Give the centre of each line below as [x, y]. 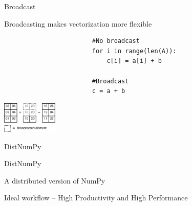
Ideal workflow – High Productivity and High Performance [96, 198]
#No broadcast [116, 41]
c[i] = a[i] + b [134, 61]
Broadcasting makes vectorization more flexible [78, 23]
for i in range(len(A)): [134, 51]
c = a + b [109, 91]
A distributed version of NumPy [55, 180]
